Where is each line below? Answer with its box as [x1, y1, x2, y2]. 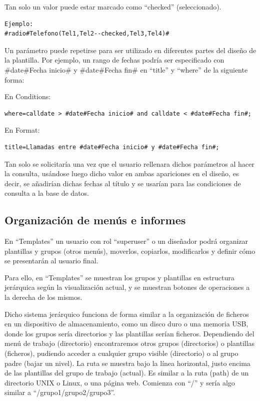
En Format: [4, 125, 40, 135]
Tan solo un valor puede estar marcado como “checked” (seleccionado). [4, 2, 221, 12]
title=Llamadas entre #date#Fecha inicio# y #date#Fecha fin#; [4, 143, 219, 151]
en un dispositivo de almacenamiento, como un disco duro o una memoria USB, [4, 318, 248, 329]
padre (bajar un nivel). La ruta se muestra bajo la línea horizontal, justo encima [4, 357, 250, 368]
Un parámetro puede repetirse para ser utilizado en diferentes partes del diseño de [4, 45, 256, 55]
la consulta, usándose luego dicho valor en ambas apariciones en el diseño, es [4, 168, 239, 179]
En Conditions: [4, 91, 51, 102]
